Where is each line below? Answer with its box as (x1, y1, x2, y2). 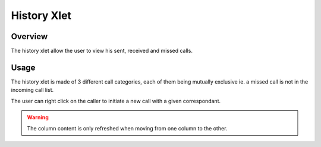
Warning (27, 114, 49, 121)
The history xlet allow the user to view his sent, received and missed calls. (11, 47, 193, 55)
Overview (11, 31, 48, 41)
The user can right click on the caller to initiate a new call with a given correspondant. (11, 97, 221, 104)
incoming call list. (11, 87, 54, 94)
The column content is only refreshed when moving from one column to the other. (27, 124, 228, 132)
